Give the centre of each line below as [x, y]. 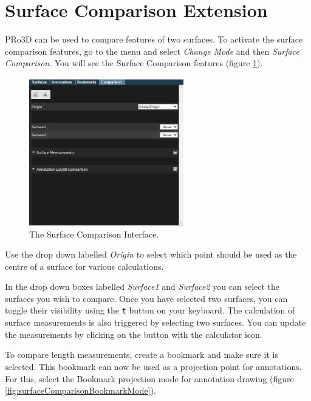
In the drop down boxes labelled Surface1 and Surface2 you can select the [142, 286]
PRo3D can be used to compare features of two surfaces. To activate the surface [154, 39]
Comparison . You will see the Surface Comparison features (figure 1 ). [134, 63]
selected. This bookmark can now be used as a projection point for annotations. [153, 366]
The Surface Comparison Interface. [94, 234]
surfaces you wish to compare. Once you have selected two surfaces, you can [146, 298]
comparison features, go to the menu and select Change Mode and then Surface [152, 51]
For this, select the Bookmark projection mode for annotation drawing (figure [149, 378]
